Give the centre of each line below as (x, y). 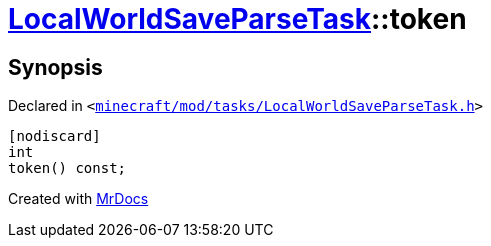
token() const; (67, 168)
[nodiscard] (54, 136)
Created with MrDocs (78, 199)
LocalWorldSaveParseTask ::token (237, 19)
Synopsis (55, 67)
